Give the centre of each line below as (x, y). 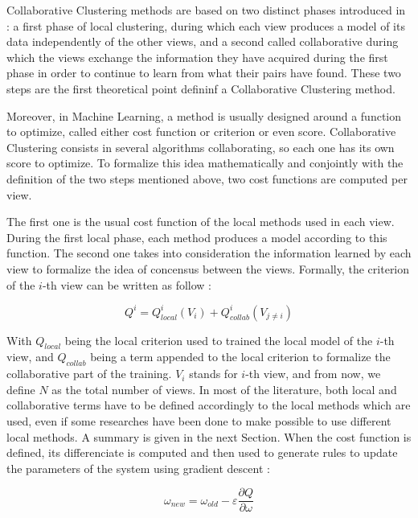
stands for (213, 374)
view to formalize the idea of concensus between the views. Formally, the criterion (208, 268)
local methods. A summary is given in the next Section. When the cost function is (209, 436)
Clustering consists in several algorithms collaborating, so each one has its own (201, 147)
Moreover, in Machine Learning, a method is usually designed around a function (204, 115)
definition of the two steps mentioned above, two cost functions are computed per (207, 178)
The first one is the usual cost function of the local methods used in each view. (201, 222)
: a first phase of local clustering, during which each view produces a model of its (206, 25)
